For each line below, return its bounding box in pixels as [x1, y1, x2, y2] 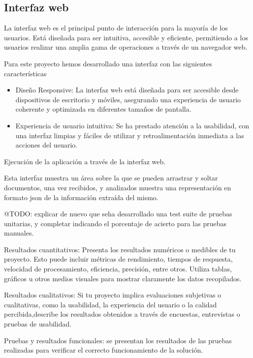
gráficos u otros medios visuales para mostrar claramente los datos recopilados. [4, 273, 242, 283]
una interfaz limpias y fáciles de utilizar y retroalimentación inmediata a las [15, 130, 244, 140]
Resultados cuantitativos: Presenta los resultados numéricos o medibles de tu [4, 244, 236, 254]
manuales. [4, 228, 34, 238]
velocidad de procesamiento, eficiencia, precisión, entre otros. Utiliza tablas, [4, 264, 232, 274]
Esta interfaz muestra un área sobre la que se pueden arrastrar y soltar [4, 173, 218, 183]
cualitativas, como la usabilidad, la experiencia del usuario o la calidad [4, 299, 217, 309]
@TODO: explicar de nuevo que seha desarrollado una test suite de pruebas [4, 209, 232, 219]
